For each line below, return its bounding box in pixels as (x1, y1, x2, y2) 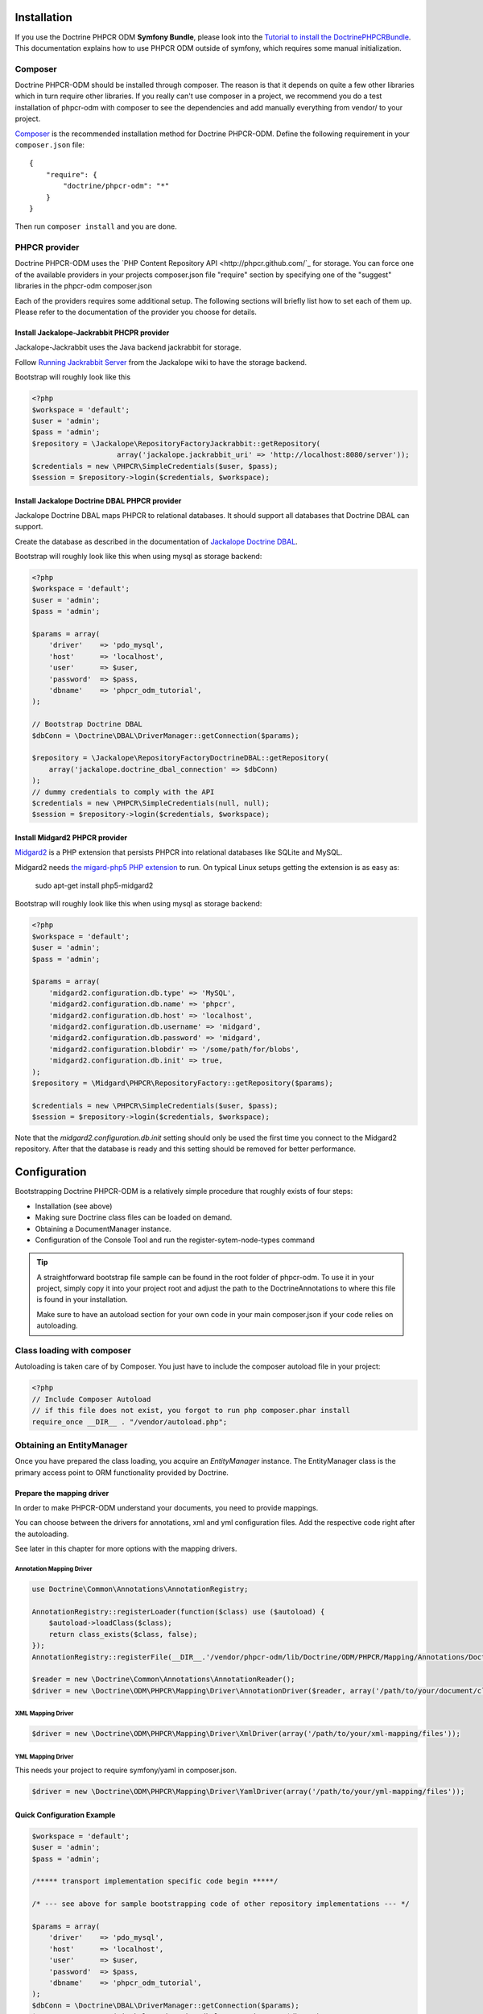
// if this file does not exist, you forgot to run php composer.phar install (31, 1406, 350, 1415)
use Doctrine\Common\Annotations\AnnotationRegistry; (31, 1585, 249, 1594)
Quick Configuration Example (14, 1809, 116, 1820)
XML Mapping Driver (14, 1709, 74, 1718)
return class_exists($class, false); (48, 1630, 198, 1639)
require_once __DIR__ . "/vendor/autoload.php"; (31, 1417, 228, 1426)
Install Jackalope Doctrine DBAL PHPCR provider (14, 495, 182, 505)
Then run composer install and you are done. (14, 222, 177, 231)
